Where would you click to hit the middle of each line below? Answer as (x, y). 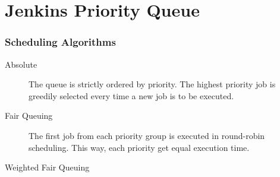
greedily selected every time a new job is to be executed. (131, 95)
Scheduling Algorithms (60, 42)
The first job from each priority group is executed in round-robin (147, 135)
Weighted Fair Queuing (47, 167)
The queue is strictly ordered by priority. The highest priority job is (152, 84)
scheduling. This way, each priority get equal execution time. (139, 147)
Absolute (21, 64)
